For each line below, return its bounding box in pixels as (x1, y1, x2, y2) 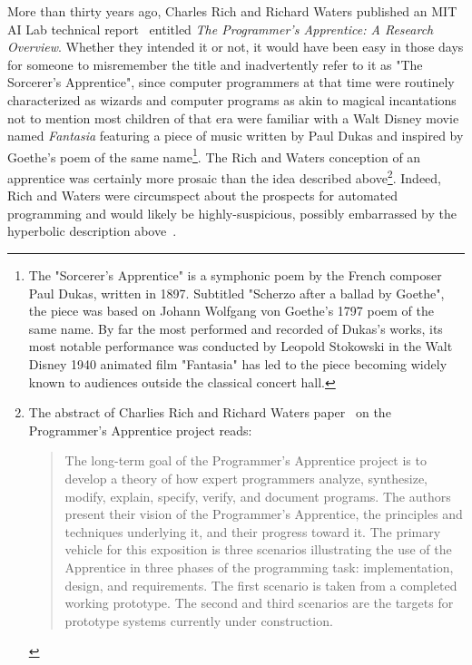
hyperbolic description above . (7, 221, 177, 240)
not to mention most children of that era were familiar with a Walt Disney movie (7, 108, 459, 127)
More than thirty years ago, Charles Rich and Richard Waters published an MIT (7, 2, 457, 20)
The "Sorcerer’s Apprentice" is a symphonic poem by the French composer (28, 266, 442, 285)
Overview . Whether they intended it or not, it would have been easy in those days (7, 37, 464, 56)
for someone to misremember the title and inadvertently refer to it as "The (7, 54, 423, 73)
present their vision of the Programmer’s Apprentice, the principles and (64, 504, 463, 523)
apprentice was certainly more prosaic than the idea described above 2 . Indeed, (7, 166, 441, 187)
